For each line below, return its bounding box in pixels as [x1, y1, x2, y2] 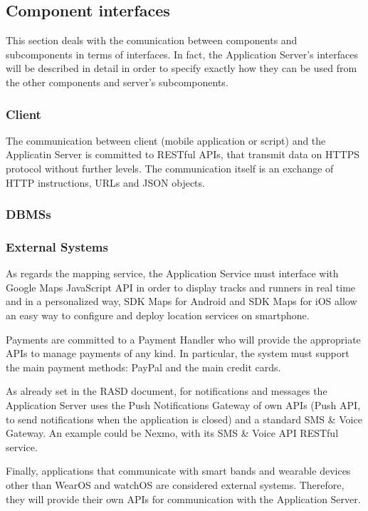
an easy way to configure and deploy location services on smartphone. [6, 308, 310, 323]
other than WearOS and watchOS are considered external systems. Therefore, [6, 477, 345, 492]
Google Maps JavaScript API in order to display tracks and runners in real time [6, 279, 356, 294]
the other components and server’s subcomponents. [6, 74, 228, 89]
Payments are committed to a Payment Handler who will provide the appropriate [6, 331, 361, 346]
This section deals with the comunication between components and [6, 33, 298, 48]
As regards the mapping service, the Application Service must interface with [6, 266, 339, 281]
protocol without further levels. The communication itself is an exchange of [6, 160, 334, 175]
